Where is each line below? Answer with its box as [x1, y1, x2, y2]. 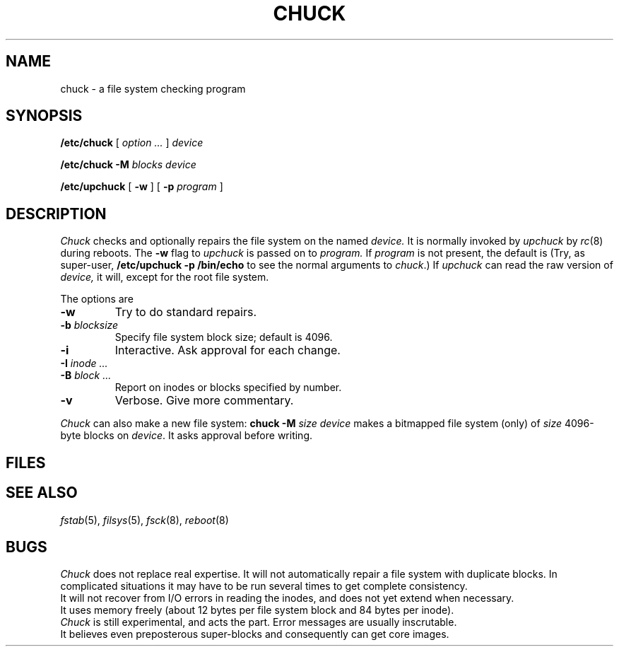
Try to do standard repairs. [114, 305, 257, 320]
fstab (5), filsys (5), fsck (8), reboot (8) [60, 513, 229, 526]
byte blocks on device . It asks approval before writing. [60, 429, 313, 442]
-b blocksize [60, 319, 119, 332]
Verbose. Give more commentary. [114, 393, 294, 408]
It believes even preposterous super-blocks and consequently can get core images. [60, 628, 449, 641]
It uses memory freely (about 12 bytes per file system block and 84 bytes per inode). [60, 604, 454, 617]
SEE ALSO [6, 484, 78, 502]
